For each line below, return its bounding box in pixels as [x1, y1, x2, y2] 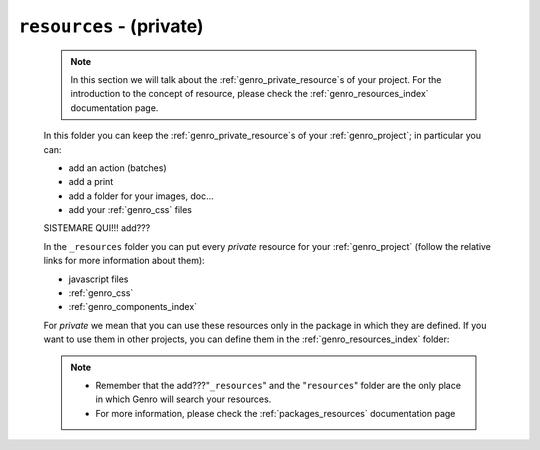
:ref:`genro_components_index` [68, 301, 198, 313]
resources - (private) [18, 15, 204, 37]
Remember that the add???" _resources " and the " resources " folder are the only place [95, 379, 462, 391]
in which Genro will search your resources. [95, 393, 272, 405]
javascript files [68, 273, 129, 285]
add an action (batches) [68, 161, 167, 174]
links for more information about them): [43, 255, 205, 267]
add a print [68, 176, 114, 188]
